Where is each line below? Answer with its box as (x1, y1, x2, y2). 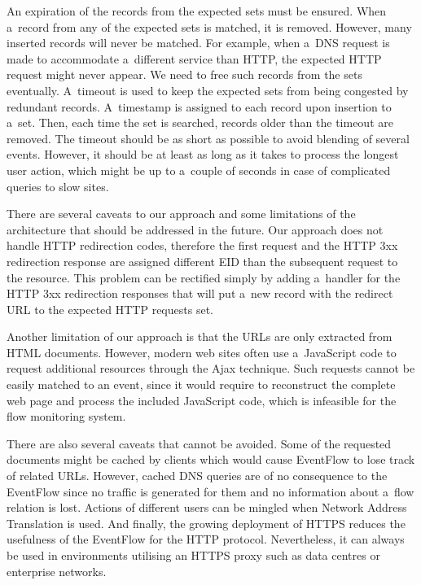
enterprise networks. (7, 562, 107, 579)
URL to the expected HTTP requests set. (7, 300, 213, 317)
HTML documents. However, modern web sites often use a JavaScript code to (7, 343, 397, 360)
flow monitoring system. (7, 408, 126, 425)
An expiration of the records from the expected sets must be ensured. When (7, 2, 387, 19)
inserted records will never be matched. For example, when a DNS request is (7, 34, 390, 51)
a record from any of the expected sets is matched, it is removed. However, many (7, 18, 412, 35)
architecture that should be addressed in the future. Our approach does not (7, 220, 384, 238)
